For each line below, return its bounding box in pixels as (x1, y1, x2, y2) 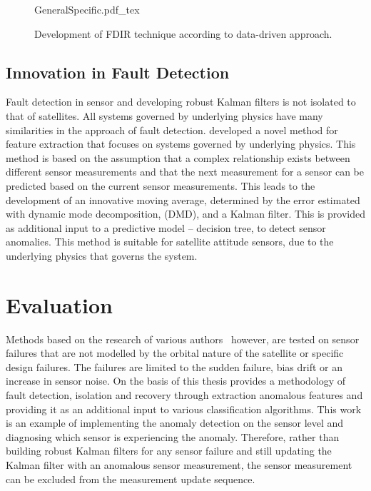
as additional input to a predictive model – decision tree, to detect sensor (6, 220, 326, 235)
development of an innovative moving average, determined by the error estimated (6, 192, 360, 207)
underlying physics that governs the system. (6, 248, 198, 263)
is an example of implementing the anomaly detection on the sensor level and (6, 415, 344, 430)
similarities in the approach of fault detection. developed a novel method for (6, 122, 338, 137)
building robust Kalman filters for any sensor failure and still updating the (6, 443, 332, 458)
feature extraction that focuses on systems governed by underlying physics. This (6, 136, 356, 151)
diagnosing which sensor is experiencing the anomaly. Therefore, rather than (6, 429, 340, 444)
